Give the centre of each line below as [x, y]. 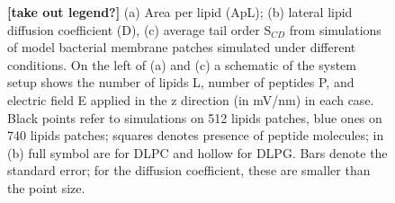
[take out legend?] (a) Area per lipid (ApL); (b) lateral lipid [180, 12]
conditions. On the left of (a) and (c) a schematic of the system [182, 64]
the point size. [46, 187]
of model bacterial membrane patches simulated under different [182, 47]
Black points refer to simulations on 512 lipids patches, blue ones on [195, 117]
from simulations [335, 29]
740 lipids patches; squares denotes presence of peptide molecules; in [196, 135]
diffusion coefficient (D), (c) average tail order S [139, 29]
